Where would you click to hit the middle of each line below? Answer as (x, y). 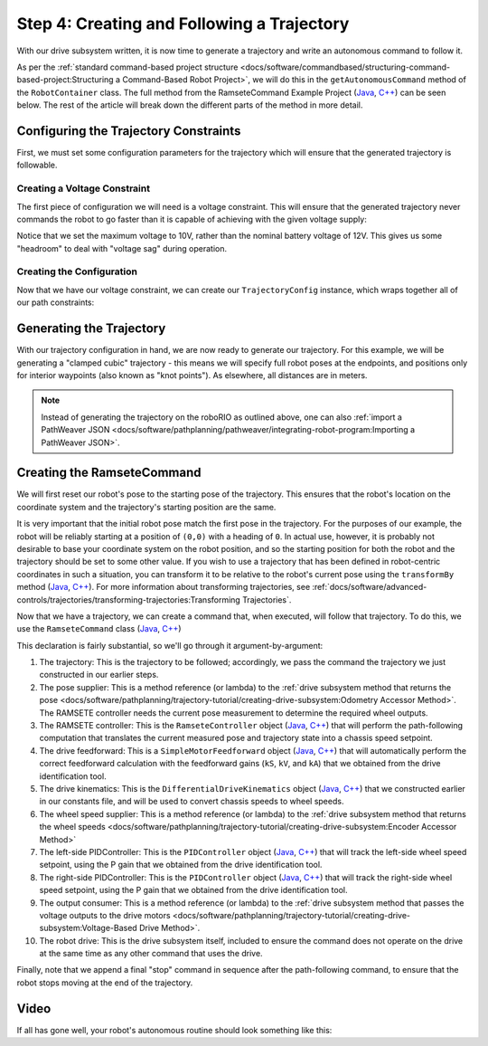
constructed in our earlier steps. (99, 675)
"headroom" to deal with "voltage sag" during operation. (122, 248)
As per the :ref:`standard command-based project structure (127, 67)
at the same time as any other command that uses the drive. (151, 954)
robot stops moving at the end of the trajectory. (105, 983)
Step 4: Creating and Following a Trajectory (183, 24)
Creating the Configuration (77, 271)
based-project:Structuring (65, 80)
